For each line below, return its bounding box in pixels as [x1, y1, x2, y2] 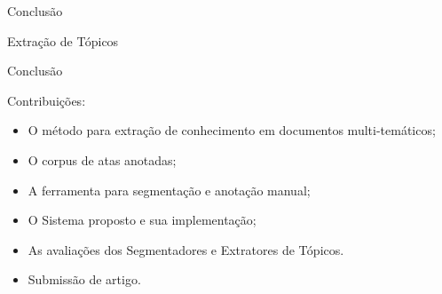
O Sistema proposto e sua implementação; [28, 211, 257, 229]
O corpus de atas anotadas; [28, 150, 177, 169]
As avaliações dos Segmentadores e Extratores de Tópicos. [28, 240, 344, 258]
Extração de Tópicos [7, 31, 119, 50]
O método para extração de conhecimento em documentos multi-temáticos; [28, 121, 436, 139]
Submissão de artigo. [28, 270, 141, 289]
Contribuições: [7, 91, 86, 109]
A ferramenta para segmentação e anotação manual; [28, 180, 311, 199]
